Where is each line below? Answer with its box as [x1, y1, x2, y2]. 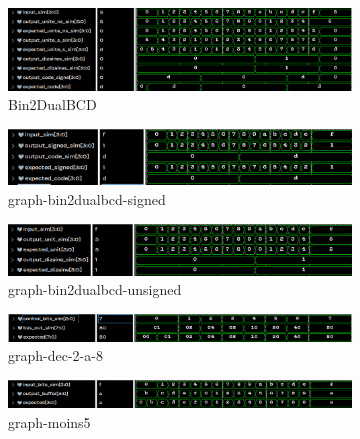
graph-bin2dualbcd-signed [8, 188, 166, 209]
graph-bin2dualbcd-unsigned [8, 279, 182, 300]
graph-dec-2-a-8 [8, 345, 103, 366]
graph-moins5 [8, 411, 91, 432]
